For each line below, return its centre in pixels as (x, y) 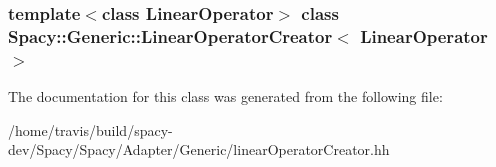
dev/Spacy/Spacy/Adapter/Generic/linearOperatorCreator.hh (199, 149)
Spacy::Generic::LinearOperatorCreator (170, 35)
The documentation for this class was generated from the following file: (225, 96)
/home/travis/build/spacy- (90, 129)
